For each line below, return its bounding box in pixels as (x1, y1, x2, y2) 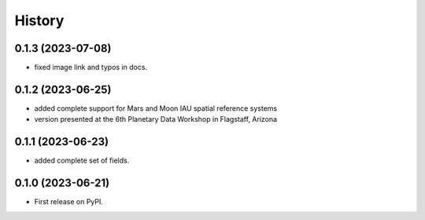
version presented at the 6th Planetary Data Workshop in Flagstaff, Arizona (34, 115, 278, 124)
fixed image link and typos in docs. (34, 63, 148, 72)
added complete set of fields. (34, 156, 130, 165)
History (14, 12, 65, 29)
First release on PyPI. (34, 197, 104, 207)
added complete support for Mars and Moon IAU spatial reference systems (34, 103, 278, 113)
